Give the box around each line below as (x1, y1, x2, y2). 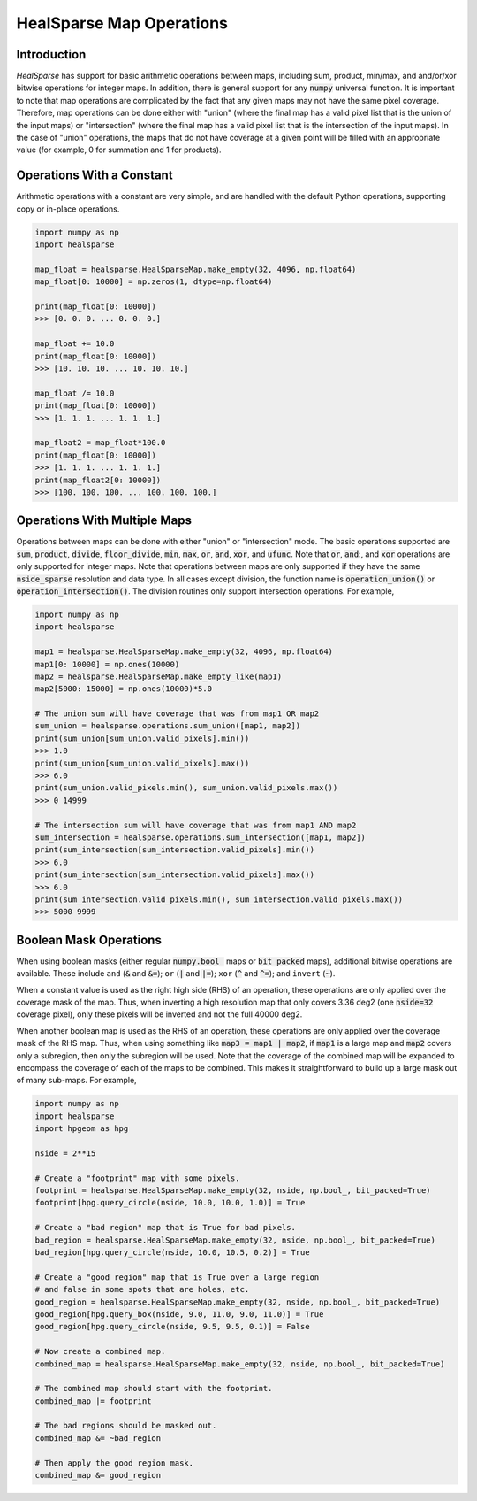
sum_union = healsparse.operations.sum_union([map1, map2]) (34, 721, 301, 731)
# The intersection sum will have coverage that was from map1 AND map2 (34, 820, 357, 830)
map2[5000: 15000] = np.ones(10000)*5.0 (34, 684, 212, 694)
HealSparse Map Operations (16, 13, 229, 33)
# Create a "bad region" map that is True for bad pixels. (34, 1222, 296, 1233)
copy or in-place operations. (16, 204, 120, 214)
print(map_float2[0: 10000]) (34, 474, 162, 485)
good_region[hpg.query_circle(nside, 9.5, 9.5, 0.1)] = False (34, 1321, 310, 1332)
